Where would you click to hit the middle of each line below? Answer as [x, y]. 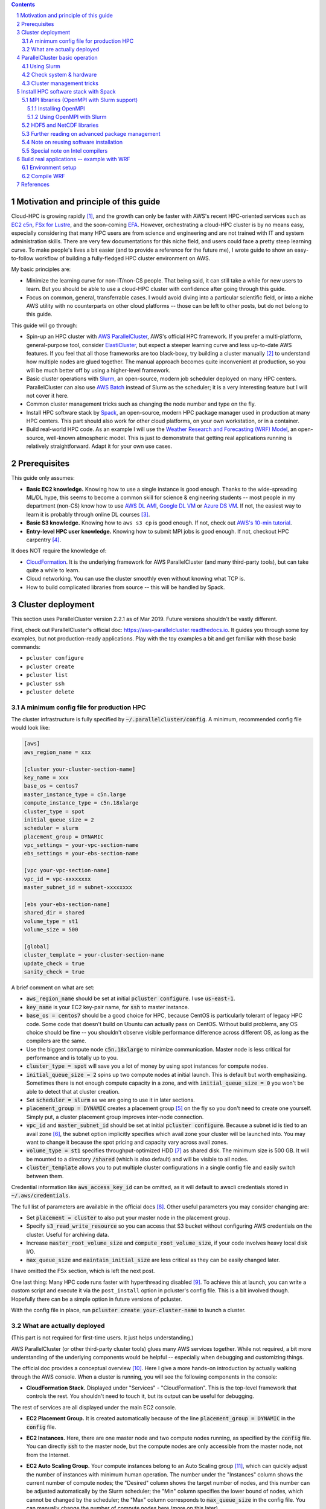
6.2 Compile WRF [44, 176]
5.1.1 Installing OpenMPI [56, 108]
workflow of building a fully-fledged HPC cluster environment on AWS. [123, 258]
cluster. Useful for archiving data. [68, 1234]
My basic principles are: [41, 269]
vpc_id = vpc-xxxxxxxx [57, 879]
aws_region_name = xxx [57, 752]
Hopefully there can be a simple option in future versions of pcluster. [97, 1299]
